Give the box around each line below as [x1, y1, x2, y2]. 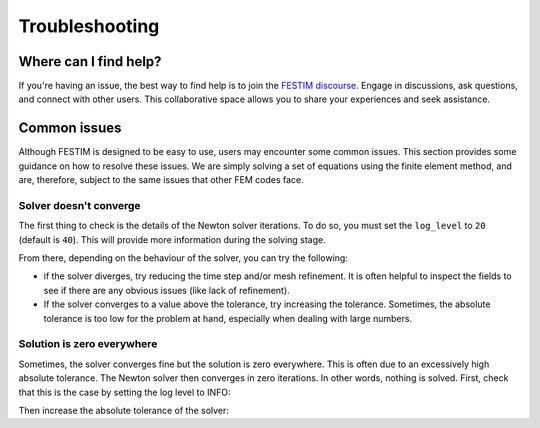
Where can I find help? [18, 53, 162, 70]
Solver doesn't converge [18, 198, 141, 212]
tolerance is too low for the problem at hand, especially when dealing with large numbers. [43, 312, 413, 324]
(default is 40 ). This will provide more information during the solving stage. [18, 233, 327, 245]
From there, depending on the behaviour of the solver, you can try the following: [18, 252, 349, 264]
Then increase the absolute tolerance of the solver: [18, 404, 230, 416]
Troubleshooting [18, 15, 160, 37]
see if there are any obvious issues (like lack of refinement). [43, 284, 290, 296]
